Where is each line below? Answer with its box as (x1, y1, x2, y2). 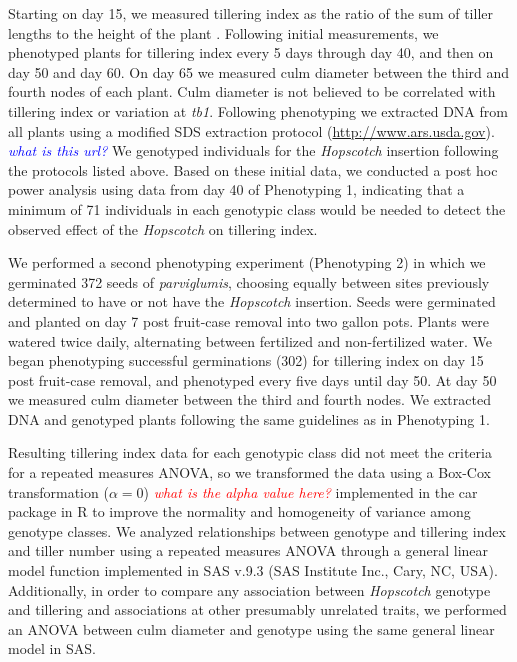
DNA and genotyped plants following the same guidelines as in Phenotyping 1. (8, 408, 490, 429)
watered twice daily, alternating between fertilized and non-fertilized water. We (8, 330, 492, 351)
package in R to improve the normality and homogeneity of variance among (8, 501, 471, 522)
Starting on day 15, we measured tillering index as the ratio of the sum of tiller (8, 3, 493, 23)
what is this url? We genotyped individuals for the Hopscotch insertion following (8, 140, 499, 161)
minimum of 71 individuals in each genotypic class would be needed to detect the (8, 198, 506, 219)
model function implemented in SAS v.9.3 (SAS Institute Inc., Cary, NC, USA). (8, 560, 498, 581)
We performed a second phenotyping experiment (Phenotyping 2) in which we (8, 252, 486, 273)
